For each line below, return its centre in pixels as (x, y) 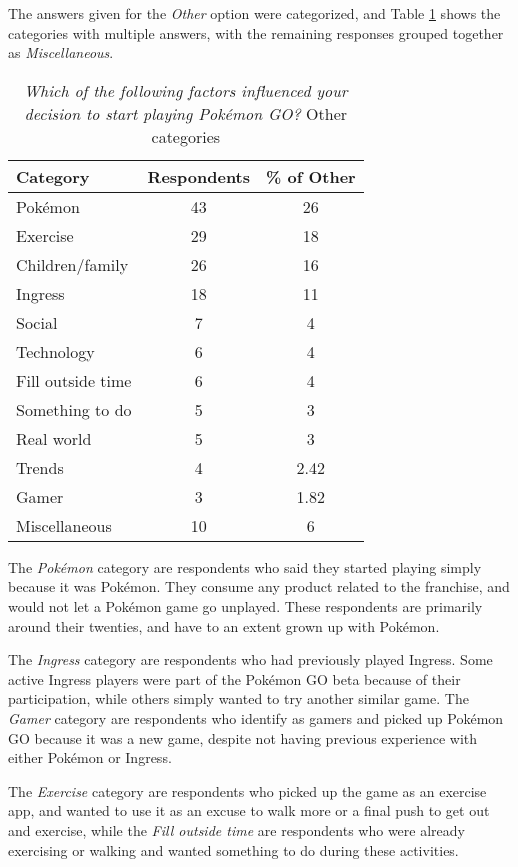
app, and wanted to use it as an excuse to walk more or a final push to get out (249, 810)
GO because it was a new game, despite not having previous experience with (243, 737)
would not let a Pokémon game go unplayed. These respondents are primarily (245, 605)
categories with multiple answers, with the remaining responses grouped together (256, 32)
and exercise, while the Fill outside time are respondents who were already (236, 829)
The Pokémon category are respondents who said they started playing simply (245, 566)
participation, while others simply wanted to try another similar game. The (238, 698)
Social (37, 322)
